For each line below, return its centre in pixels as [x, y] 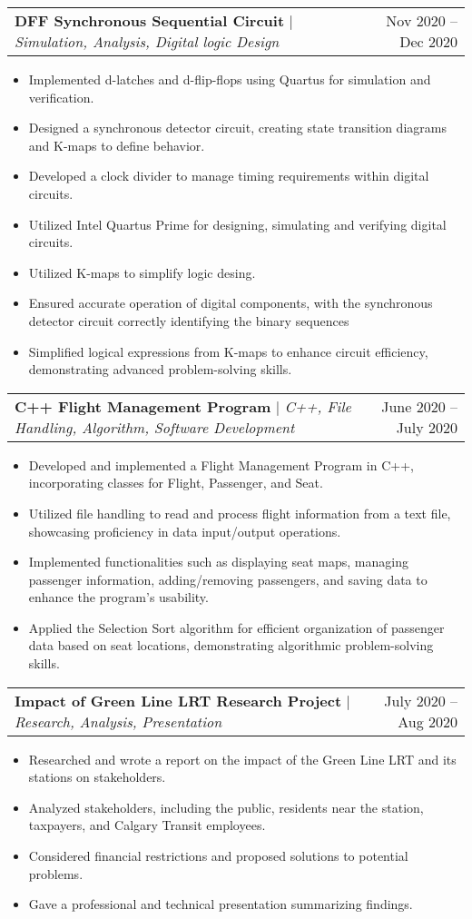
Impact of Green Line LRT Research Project [178, 700]
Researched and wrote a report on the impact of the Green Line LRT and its [242, 759]
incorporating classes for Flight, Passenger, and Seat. [176, 483]
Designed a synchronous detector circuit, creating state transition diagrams [237, 128]
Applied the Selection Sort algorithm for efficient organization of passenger [236, 627]
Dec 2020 [428, 41]
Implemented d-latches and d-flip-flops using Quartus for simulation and [230, 79]
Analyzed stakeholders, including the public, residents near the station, [226, 807]
